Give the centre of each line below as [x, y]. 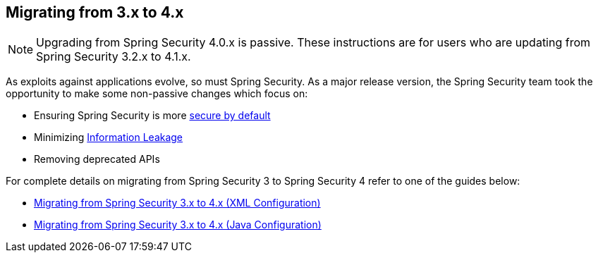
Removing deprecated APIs [97, 159]
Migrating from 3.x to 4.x [95, 12]
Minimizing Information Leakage [109, 137]
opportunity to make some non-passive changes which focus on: [157, 94]
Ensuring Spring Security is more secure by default [152, 116]
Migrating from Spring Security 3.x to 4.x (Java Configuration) [178, 225]
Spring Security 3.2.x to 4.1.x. [114, 57]
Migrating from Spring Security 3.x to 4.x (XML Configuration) [177, 203]
